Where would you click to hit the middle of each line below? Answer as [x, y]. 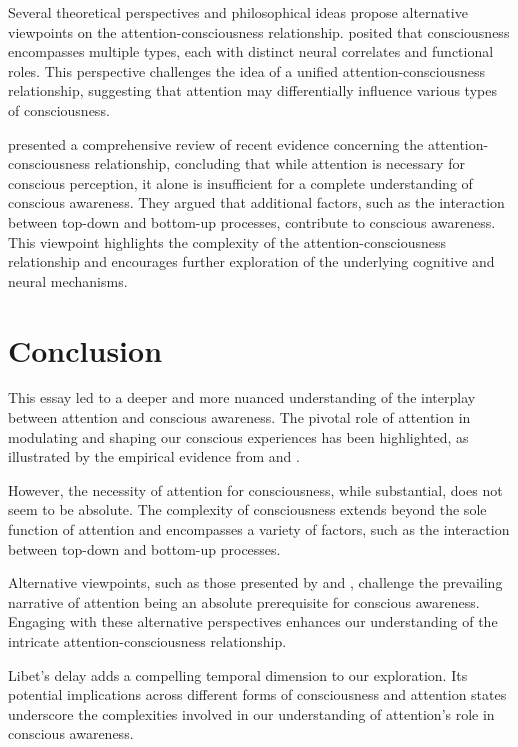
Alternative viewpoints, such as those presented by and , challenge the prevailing [255, 582]
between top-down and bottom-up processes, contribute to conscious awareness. [252, 221]
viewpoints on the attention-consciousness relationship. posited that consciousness [259, 31]
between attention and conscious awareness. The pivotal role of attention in [239, 417]
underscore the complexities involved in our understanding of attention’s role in [251, 713]
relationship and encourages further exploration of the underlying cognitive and [251, 261]
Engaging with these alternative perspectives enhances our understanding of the [253, 621]
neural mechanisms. [68, 280]
